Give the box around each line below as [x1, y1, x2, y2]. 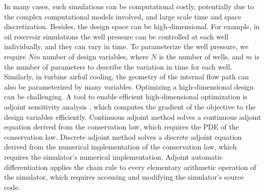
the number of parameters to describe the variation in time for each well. [4, 61, 232, 72]
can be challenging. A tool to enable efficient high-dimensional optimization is [4, 91, 248, 102]
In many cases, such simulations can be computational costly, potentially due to [4, 1, 254, 11]
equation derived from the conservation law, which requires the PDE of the [4, 121, 239, 132]
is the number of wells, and [159, 51, 244, 61]
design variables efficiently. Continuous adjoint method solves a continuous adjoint [4, 111, 261, 122]
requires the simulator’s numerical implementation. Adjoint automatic [4, 151, 223, 162]
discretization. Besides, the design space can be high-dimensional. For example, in [4, 21, 260, 32]
